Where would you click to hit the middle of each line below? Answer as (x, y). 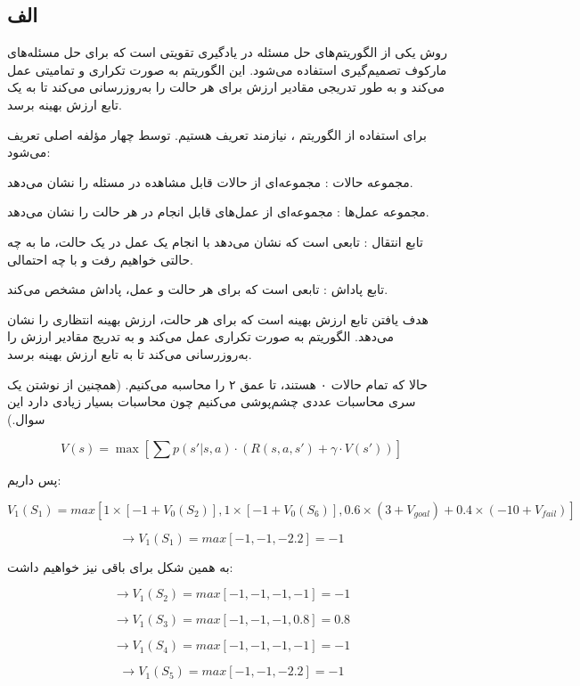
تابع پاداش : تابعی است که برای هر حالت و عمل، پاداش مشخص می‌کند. (198, 289)
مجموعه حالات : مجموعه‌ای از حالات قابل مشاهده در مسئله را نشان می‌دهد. (210, 181)
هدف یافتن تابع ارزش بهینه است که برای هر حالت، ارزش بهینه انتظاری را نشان (218, 318)
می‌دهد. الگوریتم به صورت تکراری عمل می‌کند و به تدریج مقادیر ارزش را (201, 336)
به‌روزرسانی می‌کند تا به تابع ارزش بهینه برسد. (130, 353)
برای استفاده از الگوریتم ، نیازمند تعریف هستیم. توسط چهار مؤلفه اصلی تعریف (217, 134)
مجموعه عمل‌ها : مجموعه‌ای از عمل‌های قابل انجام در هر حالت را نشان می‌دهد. (218, 212)
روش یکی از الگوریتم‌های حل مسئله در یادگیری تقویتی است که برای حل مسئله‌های (227, 52)
